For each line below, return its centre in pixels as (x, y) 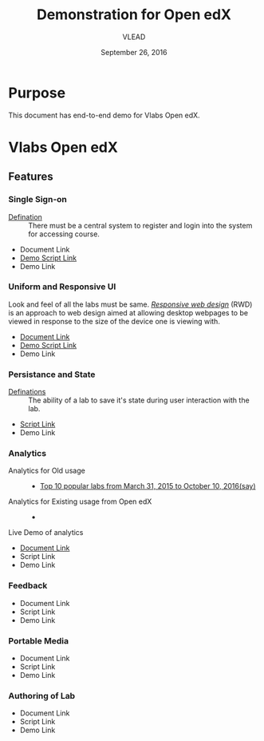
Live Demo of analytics (46, 533)
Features (31, 177)
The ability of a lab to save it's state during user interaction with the (139, 400)
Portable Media (39, 640)
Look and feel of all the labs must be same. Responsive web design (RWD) (130, 304)
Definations (27, 392)
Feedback (28, 586)
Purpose (37, 93)
